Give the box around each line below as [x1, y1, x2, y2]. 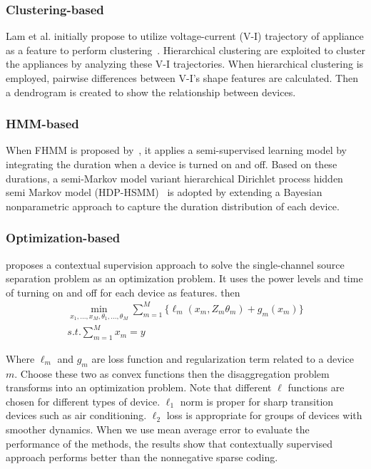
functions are [288, 380, 345, 395]
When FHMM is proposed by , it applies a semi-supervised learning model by [6, 143, 347, 158]
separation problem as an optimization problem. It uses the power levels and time [6, 271, 363, 286]
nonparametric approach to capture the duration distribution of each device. [6, 198, 340, 213]
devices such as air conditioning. [6, 408, 147, 423]
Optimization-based [6, 229, 121, 247]
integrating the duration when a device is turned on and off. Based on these [6, 157, 337, 171]
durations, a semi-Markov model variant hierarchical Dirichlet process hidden [6, 170, 343, 185]
